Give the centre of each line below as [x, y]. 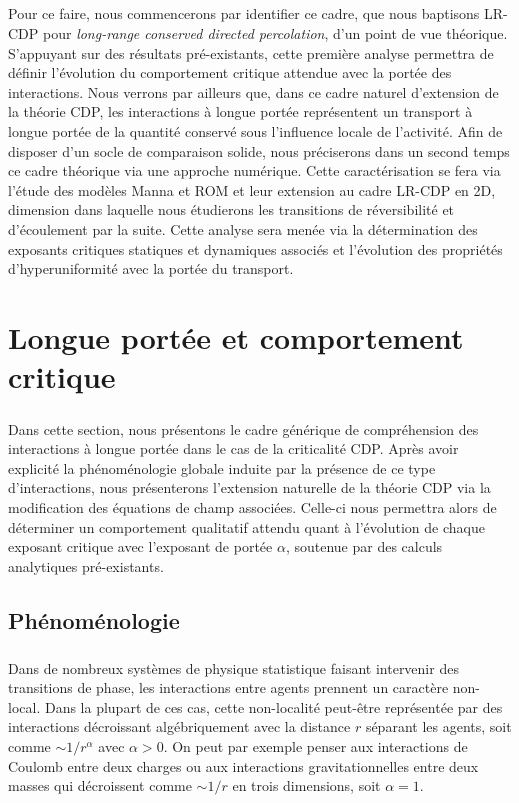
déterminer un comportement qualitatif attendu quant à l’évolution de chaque [246, 526]
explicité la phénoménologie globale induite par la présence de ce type [222, 467]
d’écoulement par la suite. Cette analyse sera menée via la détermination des [243, 228]
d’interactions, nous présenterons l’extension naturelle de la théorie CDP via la [249, 487]
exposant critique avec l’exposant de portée [140, 546]
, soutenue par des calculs [364, 546]
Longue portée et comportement [236, 336]
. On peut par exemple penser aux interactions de [315, 745]
